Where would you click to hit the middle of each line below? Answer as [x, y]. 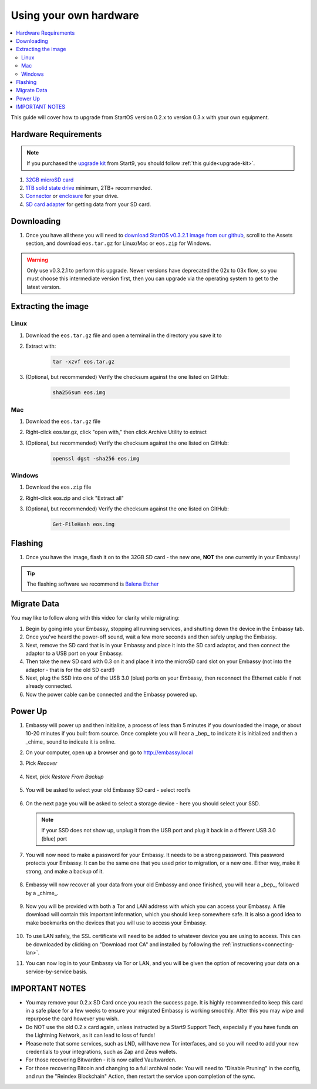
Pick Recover [41, 763]
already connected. [49, 686]
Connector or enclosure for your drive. [72, 196]
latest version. [44, 287]
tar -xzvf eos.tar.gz [84, 362]
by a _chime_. [42, 893]
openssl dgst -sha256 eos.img [96, 458]
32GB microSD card [50, 180]
